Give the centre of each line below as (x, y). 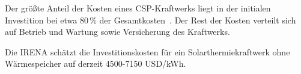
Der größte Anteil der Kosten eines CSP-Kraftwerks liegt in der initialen (138, 8)
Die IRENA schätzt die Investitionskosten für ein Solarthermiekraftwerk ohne (147, 51)
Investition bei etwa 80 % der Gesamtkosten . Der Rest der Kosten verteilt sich (150, 20)
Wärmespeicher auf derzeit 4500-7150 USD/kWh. (96, 63)
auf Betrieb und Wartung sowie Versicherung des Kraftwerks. (117, 32)
